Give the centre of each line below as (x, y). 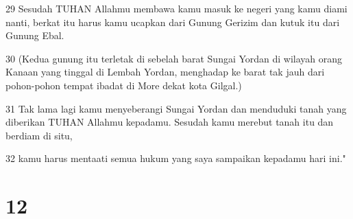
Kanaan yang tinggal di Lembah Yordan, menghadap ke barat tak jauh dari (165, 72)
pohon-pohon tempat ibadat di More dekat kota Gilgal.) (124, 85)
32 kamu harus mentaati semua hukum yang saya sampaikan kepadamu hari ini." (176, 158)
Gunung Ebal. (35, 35)
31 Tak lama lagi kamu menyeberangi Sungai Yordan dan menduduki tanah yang (176, 108)
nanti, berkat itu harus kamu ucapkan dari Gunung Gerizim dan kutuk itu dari (173, 22)
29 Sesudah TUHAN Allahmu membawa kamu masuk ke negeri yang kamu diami (176, 8)
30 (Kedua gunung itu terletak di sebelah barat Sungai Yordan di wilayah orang (174, 58)
